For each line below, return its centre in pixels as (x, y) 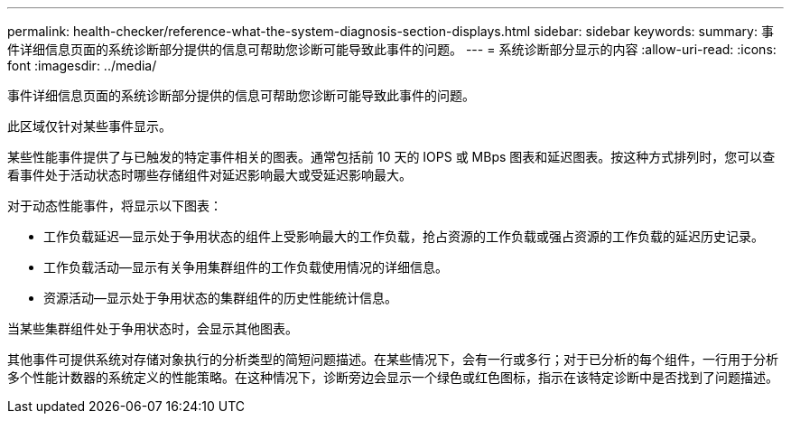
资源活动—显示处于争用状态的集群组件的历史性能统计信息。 (220, 298)
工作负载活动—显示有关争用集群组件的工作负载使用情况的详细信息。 (246, 267)
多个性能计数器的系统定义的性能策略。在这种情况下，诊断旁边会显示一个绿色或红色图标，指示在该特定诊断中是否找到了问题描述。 (393, 377)
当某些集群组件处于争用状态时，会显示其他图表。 (153, 328)
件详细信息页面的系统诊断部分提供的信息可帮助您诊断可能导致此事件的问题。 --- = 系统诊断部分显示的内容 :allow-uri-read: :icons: (392, 49)
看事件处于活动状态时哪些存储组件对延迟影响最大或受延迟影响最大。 (209, 175)
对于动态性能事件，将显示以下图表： (115, 206)
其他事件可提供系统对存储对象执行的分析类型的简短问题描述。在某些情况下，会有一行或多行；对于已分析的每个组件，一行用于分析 (393, 359)
